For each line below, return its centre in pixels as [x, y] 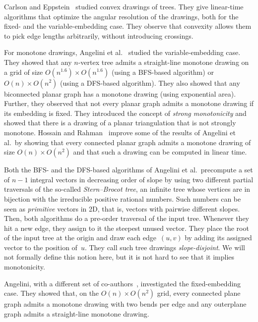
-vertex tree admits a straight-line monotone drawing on [163, 62]
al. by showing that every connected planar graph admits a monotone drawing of [128, 142]
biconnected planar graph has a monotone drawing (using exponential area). [120, 93]
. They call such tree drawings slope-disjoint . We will [165, 247]
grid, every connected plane [199, 293]
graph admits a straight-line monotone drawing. [77, 313]
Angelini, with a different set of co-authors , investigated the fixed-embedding [123, 283]
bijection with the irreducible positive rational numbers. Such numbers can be [123, 198]
